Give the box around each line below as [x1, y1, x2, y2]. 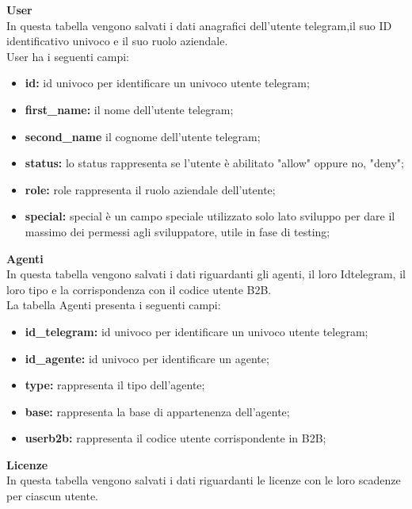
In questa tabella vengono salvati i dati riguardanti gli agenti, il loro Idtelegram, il [6, 266, 406, 282]
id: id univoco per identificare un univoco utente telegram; [25, 75, 310, 91]
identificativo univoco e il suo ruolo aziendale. [6, 33, 228, 49]
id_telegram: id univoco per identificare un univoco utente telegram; [25, 323, 368, 339]
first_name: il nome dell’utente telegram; [25, 101, 234, 117]
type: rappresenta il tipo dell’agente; [25, 377, 205, 393]
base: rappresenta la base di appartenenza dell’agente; [25, 403, 290, 419]
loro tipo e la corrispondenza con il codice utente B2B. [6, 281, 272, 297]
